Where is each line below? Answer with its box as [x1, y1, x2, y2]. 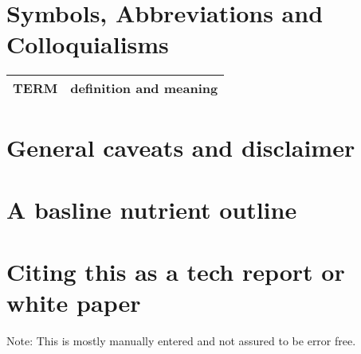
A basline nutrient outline [6, 193, 297, 225]
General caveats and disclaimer [6, 130, 355, 163]
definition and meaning [70, 79, 218, 98]
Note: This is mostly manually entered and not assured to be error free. [6, 333, 356, 349]
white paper [6, 286, 141, 319]
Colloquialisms [6, 28, 169, 60]
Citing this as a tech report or [6, 255, 345, 288]
